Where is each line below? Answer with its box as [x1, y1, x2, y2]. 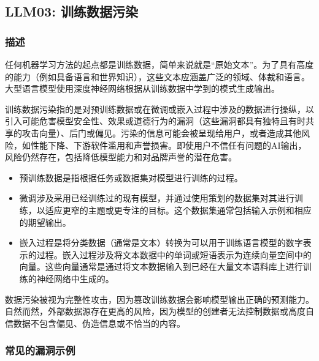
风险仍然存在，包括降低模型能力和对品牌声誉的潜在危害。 [5, 151, 237, 163]
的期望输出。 [19, 215, 71, 228]
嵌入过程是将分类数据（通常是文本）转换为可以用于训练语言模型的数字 [19, 236, 303, 249]
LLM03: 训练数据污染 [5, 2, 138, 21]
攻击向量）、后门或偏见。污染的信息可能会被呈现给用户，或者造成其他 [21, 126, 301, 139]
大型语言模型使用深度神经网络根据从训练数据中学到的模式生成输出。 [5, 82, 280, 95]
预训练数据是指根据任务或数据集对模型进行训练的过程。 [19, 171, 243, 184]
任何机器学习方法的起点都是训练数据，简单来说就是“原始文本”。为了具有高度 [5, 58, 314, 70]
